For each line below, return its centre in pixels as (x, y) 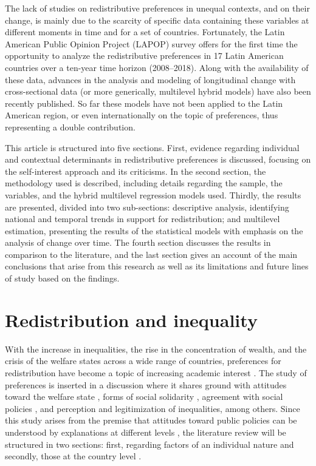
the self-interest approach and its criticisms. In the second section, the (136, 171)
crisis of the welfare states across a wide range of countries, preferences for (143, 361)
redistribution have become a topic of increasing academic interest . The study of (156, 372)
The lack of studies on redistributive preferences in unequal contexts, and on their (157, 8)
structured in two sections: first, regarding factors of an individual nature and (149, 444)
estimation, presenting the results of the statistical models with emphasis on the (154, 230)
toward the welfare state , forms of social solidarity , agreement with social (144, 397)
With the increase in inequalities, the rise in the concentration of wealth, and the (156, 349)
